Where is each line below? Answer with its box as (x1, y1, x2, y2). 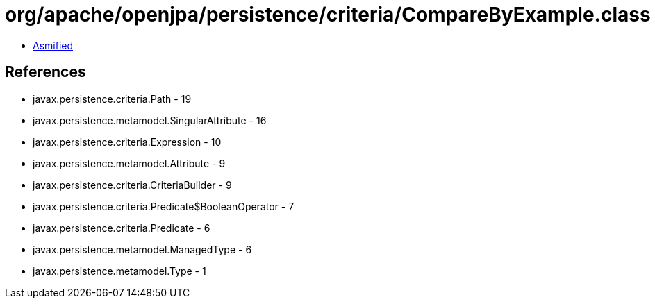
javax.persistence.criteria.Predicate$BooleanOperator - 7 (33, 200, 295, 212)
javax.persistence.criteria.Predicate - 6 (33, 221, 210, 234)
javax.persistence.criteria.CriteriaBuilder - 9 (33, 178, 232, 191)
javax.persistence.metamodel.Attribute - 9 (33, 157, 226, 169)
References (5, 63, 86, 81)
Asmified (33, 39, 74, 51)
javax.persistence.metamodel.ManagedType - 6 (33, 243, 252, 255)
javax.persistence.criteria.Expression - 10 (33, 135, 222, 148)
